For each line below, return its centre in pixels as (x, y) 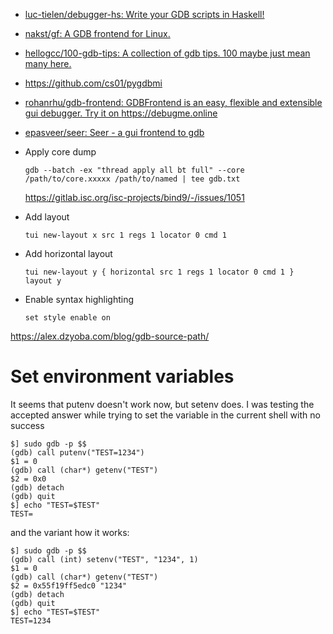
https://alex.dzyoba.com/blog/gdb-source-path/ (110, 336)
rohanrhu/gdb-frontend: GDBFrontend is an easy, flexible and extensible (173, 102)
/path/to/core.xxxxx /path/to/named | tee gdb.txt (132, 179)
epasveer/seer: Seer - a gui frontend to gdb (114, 132)
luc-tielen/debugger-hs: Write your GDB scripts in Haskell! (144, 14)
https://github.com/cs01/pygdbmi (93, 83)
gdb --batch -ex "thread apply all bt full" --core (134, 170)
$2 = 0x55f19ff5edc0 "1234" (69, 585)
